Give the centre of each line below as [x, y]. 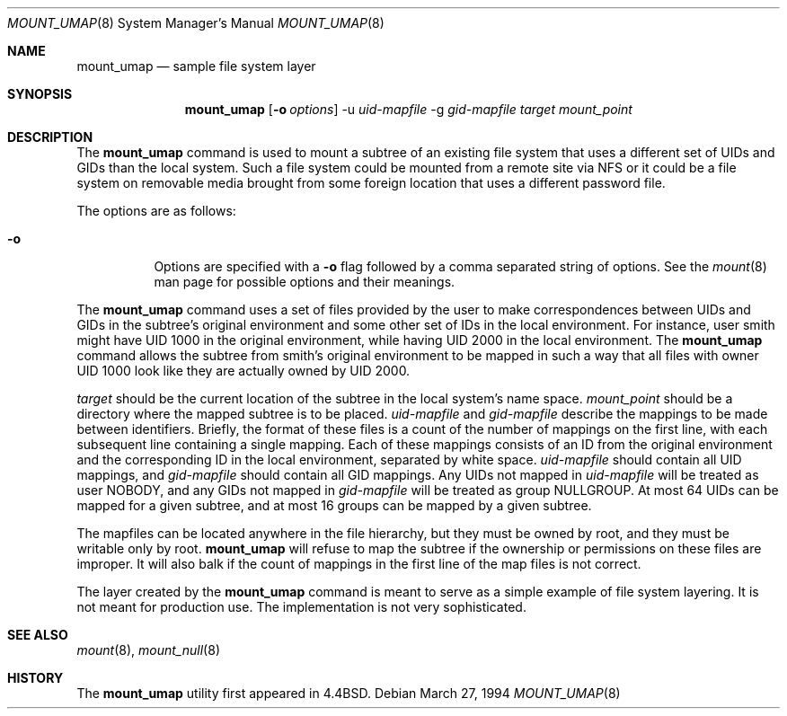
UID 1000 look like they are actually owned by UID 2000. [243, 371]
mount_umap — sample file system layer [196, 66]
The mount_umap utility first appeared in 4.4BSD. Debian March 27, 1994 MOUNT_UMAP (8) [349, 693]
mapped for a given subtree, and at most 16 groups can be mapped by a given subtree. [334, 505]
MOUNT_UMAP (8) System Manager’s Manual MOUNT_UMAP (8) [196, 23]
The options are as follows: [156, 211]
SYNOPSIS [40, 94]
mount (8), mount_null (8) [148, 650]
